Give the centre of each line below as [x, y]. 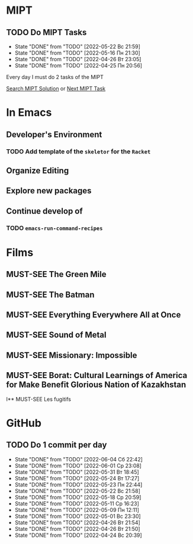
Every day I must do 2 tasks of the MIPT [55, 77]
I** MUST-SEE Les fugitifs [38, 399]
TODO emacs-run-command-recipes [54, 228]
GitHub [24, 423]
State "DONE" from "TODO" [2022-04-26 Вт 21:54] [77, 522]
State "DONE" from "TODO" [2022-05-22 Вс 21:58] [78, 490]
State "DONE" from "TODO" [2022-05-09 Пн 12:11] [77, 510]
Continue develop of [44, 211]
